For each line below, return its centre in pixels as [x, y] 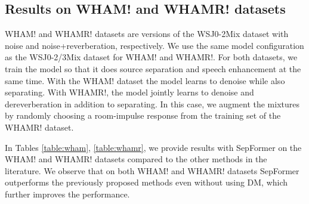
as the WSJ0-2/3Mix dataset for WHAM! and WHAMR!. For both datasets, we [151, 57]
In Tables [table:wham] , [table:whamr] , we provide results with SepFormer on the [153, 147]
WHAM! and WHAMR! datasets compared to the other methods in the [136, 159]
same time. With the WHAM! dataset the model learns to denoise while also [145, 80]
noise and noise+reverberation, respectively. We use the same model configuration [154, 45]
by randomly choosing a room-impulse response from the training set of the [143, 115]
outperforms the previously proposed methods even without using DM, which [146, 182]
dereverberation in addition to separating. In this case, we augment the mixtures [152, 103]
